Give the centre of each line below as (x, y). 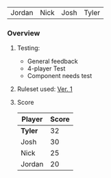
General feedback (53, 62)
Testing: (28, 48)
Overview (24, 33)
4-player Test (46, 68)
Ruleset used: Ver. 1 (45, 89)
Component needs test (60, 76)
